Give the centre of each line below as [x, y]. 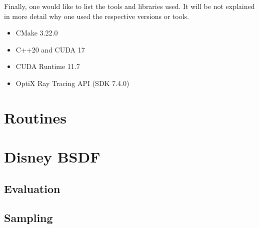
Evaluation [32, 188]
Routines [35, 117]
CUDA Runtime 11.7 [48, 66]
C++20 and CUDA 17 [50, 49]
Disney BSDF [52, 157]
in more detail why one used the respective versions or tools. [96, 16]
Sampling [28, 218]
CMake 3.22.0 [37, 33]
